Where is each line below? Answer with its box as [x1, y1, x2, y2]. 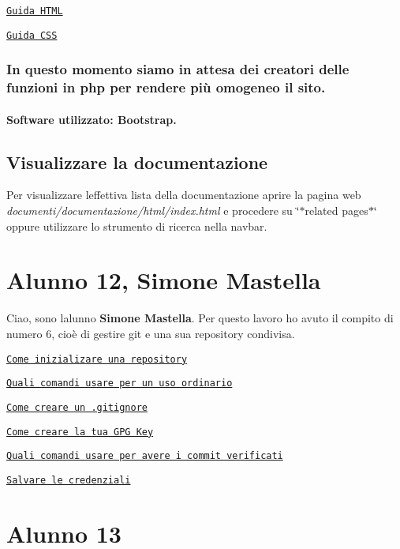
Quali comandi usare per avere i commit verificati [6, 450, 283, 462]
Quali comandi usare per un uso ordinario [6, 378, 233, 389]
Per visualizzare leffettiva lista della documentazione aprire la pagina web [6, 186, 361, 203]
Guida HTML [6, 6, 63, 17]
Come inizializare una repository [6, 353, 188, 365]
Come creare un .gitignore [6, 401, 148, 413]
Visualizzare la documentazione [6, 149, 268, 174]
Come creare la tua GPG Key [6, 426, 154, 438]
